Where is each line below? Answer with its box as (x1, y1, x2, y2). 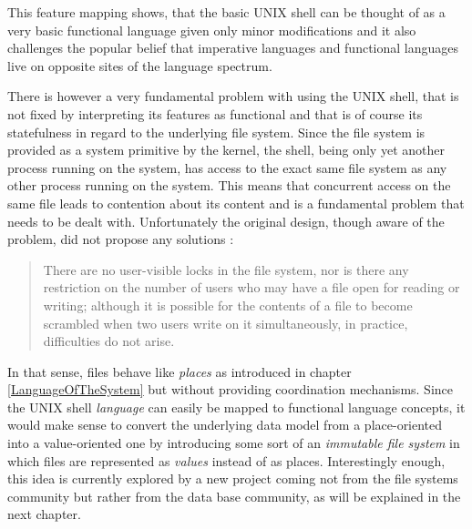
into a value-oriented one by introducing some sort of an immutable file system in (7, 433, 460, 453)
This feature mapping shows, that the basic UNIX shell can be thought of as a (7, 3, 446, 21)
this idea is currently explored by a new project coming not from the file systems (7, 469, 458, 488)
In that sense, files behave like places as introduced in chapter (7, 361, 352, 381)
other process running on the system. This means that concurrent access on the (7, 176, 451, 195)
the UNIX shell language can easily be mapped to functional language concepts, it (7, 397, 466, 416)
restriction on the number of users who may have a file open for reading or (43, 278, 460, 297)
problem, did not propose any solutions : (7, 229, 234, 249)
